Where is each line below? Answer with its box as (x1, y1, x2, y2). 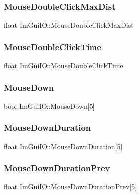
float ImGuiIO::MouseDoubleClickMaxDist (4, 20, 134, 30)
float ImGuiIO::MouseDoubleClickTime (4, 60, 123, 71)
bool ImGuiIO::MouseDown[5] (4, 100, 95, 111)
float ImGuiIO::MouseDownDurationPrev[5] (4, 181, 137, 192)
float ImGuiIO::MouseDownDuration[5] (4, 141, 123, 151)
